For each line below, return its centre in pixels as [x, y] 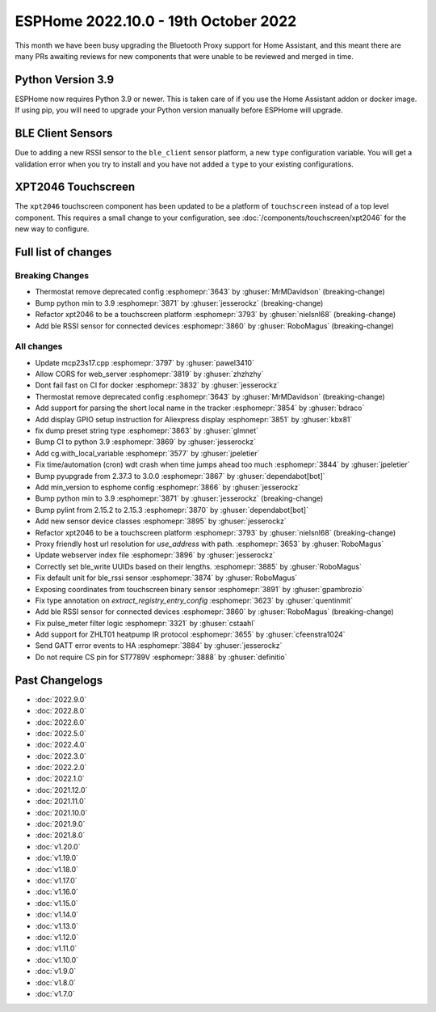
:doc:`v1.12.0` [57, 937]
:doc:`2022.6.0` [61, 722]
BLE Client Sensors [64, 133]
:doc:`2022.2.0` [61, 768]
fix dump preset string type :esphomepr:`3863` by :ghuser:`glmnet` [147, 431]
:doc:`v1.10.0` [57, 959]
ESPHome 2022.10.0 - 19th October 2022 [156, 21]
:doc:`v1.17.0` [56, 881]
